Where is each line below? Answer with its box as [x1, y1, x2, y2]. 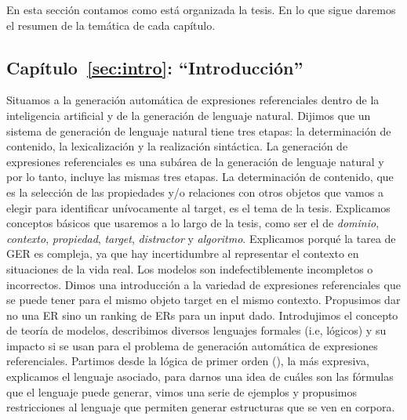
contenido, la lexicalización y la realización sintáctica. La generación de [6, 138, 348, 154]
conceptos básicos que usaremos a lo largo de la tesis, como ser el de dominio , [6, 215, 380, 231]
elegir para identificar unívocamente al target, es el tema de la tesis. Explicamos [6, 199, 391, 215]
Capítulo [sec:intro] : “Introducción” [6, 55, 303, 79]
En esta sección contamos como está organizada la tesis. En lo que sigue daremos [6, 2, 396, 17]
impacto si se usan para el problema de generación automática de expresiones [6, 337, 378, 353]
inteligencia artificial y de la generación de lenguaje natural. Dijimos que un [6, 107, 371, 123]
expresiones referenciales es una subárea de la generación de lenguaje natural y [6, 153, 384, 169]
